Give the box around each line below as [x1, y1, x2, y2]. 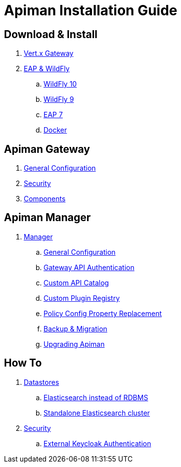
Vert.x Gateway [24, 49, 74, 58]
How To [4, 357, 42, 370]
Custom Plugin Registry [44, 293, 120, 302]
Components [24, 194, 66, 203]
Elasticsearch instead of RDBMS [44, 393, 148, 402]
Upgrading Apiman [44, 339, 105, 348]
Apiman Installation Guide [4, 2, 178, 19]
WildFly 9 [44, 95, 74, 104]
